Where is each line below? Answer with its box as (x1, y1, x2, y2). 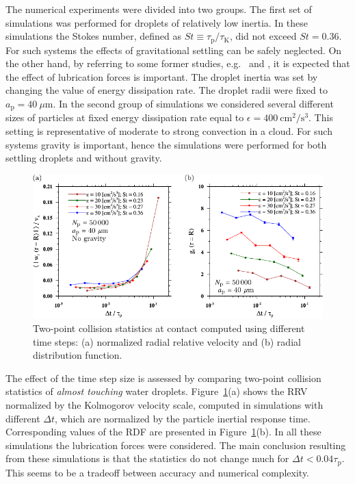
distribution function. (33, 348, 122, 362)
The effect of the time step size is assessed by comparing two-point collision (5, 370, 321, 385)
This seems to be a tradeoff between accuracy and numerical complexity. (5, 465, 310, 479)
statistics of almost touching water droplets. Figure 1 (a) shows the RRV (5, 384, 308, 398)
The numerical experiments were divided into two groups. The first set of (5, 2, 312, 16)
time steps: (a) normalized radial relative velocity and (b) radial (33, 334, 301, 348)
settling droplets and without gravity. (5, 151, 162, 165)
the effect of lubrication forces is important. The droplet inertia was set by (5, 69, 318, 84)
